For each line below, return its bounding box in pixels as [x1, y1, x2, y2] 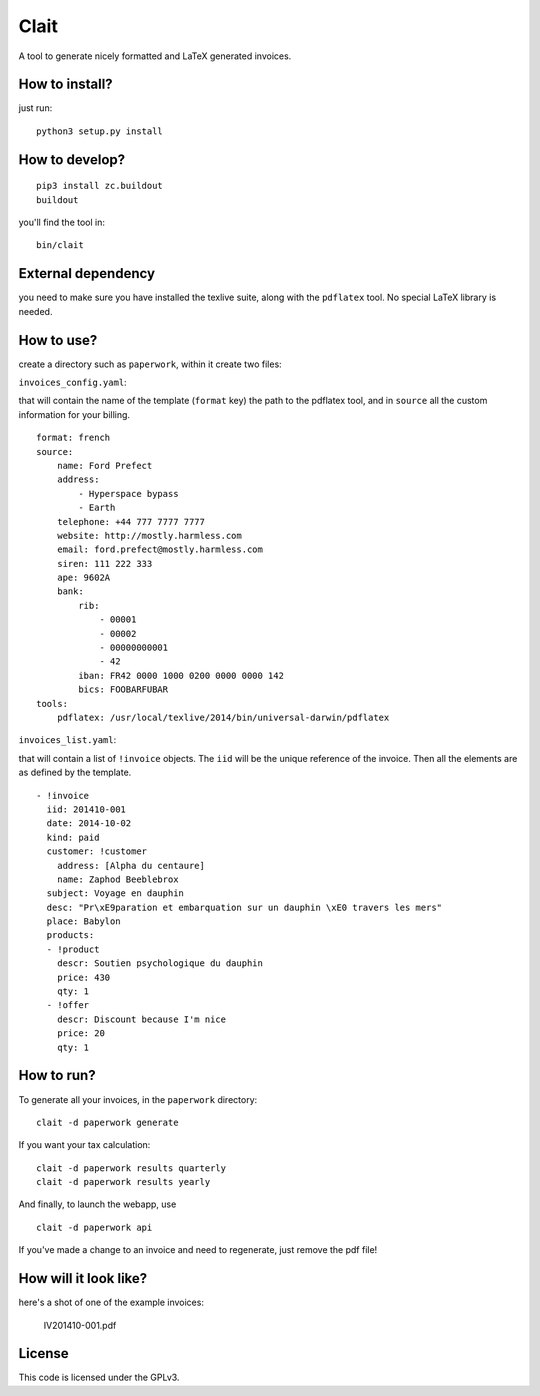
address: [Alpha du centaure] [56, 860, 205, 871]
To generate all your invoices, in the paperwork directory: [18, 1093, 258, 1105]
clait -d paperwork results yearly [36, 1176, 211, 1188]
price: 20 [56, 1028, 105, 1039]
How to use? [18, 331, 98, 349]
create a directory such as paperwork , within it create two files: [18, 358, 282, 370]
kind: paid [46, 831, 100, 843]
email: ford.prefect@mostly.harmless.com [56, 544, 264, 555]
